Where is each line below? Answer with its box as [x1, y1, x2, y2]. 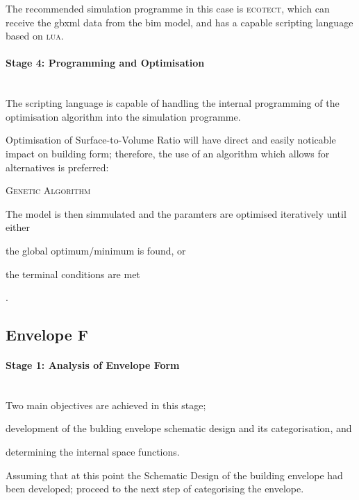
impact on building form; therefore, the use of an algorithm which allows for [6, 146, 330, 160]
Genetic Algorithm [6, 183, 91, 198]
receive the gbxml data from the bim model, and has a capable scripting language [6, 15, 353, 29]
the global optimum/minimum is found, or [6, 243, 186, 257]
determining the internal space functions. [6, 445, 180, 459]
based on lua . [6, 28, 64, 43]
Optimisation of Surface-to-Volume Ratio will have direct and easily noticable [6, 132, 336, 147]
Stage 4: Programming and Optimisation [6, 55, 205, 70]
